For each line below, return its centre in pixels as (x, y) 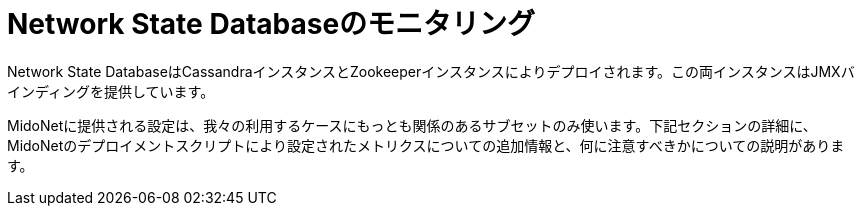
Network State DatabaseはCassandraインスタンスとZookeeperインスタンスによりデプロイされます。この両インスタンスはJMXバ (431, 71)
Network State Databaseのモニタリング (271, 24)
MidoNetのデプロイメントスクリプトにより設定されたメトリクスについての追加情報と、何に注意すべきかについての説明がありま (426, 145)
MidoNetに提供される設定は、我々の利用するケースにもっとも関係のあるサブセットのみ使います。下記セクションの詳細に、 (412, 125)
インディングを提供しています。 (111, 91)
